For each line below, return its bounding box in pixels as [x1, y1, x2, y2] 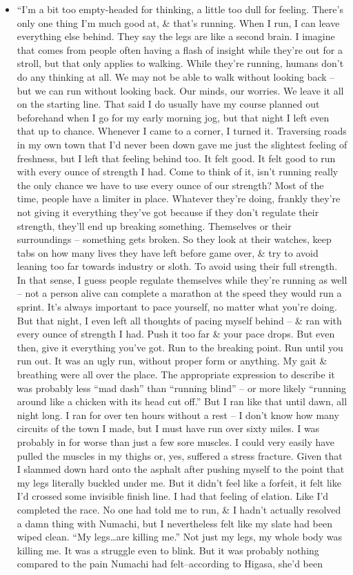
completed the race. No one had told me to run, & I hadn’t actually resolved [17, 502, 341, 516]
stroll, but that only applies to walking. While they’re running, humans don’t [17, 56, 344, 70]
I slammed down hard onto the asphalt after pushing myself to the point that [17, 462, 345, 476]
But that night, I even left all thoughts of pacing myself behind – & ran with [17, 313, 342, 327]
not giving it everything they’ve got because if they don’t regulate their [17, 204, 319, 219]
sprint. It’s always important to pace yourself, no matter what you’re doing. [17, 300, 337, 314]
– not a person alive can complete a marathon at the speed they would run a [17, 286, 342, 300]
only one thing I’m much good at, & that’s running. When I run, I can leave [17, 15, 340, 30]
